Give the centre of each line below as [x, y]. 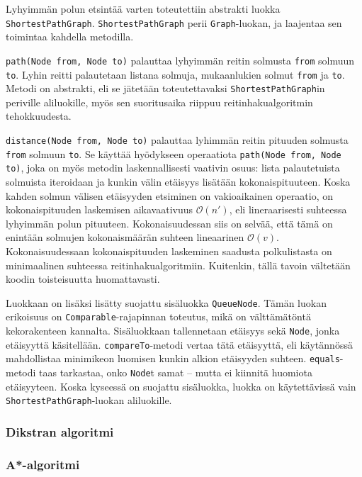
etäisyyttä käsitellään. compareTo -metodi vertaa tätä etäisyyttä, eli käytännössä [179, 344]
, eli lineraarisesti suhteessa [288, 209]
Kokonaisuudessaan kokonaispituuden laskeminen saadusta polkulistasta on [169, 251]
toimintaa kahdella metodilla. [70, 37]
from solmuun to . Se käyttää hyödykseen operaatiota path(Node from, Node [174, 153]
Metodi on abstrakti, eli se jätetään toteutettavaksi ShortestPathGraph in [165, 88]
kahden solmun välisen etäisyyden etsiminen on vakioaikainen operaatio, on [169, 195]
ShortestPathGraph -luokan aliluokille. [89, 400]
